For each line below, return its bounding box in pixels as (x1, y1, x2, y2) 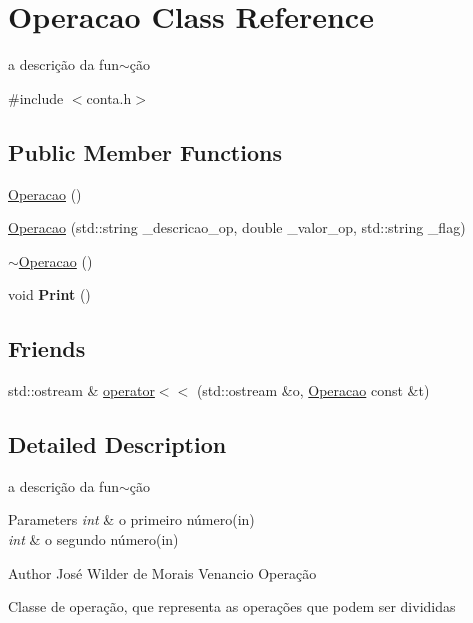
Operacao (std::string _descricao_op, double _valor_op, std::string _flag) (8, 217, 466, 238)
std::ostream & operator (8, 380, 155, 401)
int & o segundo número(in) (8, 529, 179, 550)
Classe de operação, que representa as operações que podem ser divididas (8, 596, 456, 617)
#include (8, 87, 64, 108)
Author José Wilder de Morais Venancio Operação (8, 562, 317, 583)
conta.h (86, 87, 132, 108)
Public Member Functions (8, 136, 282, 167)
